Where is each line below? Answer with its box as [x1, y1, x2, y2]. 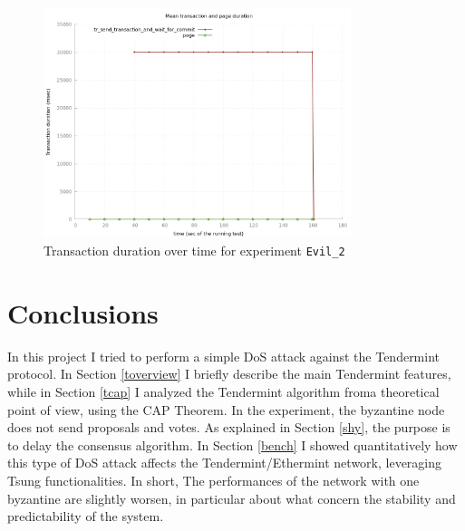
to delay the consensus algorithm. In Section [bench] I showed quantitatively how [7, 435, 458, 454]
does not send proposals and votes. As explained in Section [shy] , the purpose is [7, 418, 450, 437]
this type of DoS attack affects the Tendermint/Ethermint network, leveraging [7, 453, 442, 472]
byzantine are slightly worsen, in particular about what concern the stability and [7, 488, 456, 507]
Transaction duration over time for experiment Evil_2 [44, 240, 345, 259]
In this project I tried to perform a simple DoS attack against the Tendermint [7, 346, 441, 365]
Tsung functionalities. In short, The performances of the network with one [7, 470, 420, 489]
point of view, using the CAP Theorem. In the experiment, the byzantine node [7, 400, 445, 419]
